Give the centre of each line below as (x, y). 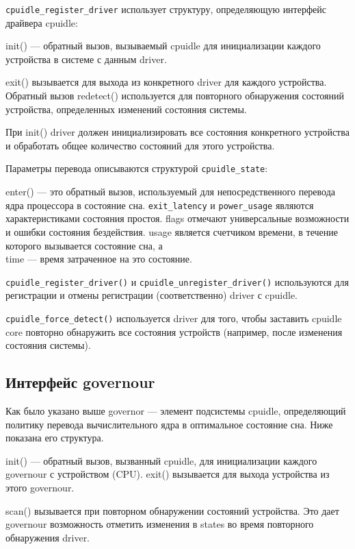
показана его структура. (55, 438)
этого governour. (40, 487)
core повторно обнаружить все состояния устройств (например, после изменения (174, 331)
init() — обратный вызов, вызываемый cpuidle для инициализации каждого (163, 46)
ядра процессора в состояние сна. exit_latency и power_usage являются (160, 205)
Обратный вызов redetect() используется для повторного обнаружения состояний (175, 96)
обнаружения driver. (48, 537)
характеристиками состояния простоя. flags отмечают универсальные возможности (177, 218)
